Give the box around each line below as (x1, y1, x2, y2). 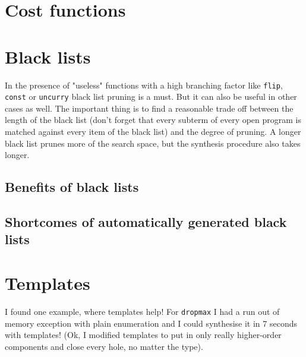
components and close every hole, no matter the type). (5, 340, 203, 352)
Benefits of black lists (5, 178, 139, 196)
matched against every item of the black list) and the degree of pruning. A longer (5, 125, 301, 137)
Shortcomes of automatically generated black (5, 212, 287, 230)
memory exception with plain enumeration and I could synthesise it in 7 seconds (5, 317, 297, 329)
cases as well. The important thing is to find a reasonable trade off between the (5, 102, 294, 114)
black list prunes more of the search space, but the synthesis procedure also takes (5, 137, 301, 149)
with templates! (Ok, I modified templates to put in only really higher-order (5, 328, 282, 341)
